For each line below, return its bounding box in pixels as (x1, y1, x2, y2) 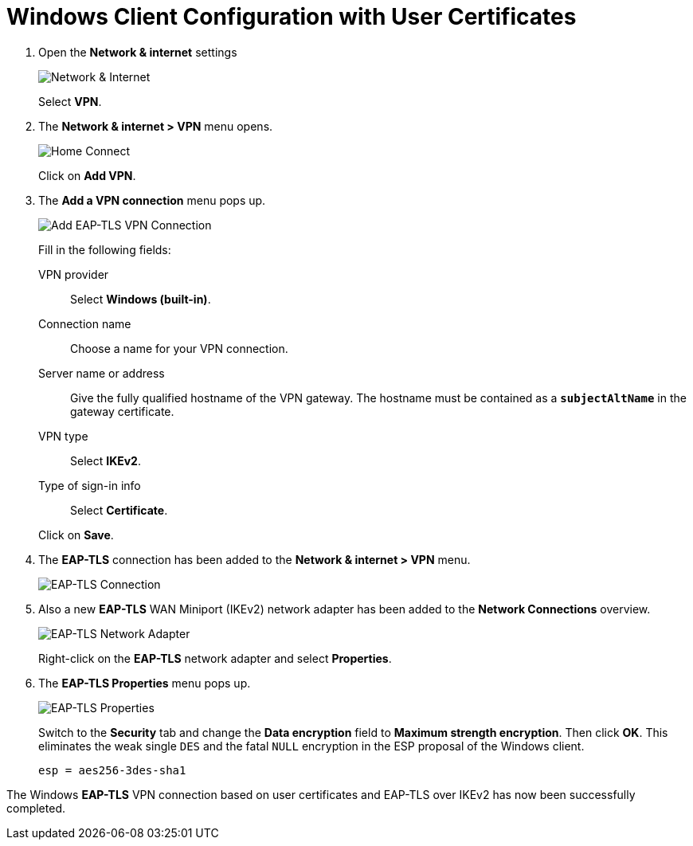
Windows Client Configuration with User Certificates (6, 3, 577, 30)
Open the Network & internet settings (38, 45, 237, 59)
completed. (6, 801, 65, 815)
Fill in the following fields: (38, 242, 171, 257)
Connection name (38, 316, 131, 331)
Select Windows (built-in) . (70, 292, 211, 306)
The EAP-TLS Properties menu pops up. (38, 676, 251, 690)
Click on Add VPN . (38, 168, 136, 182)
